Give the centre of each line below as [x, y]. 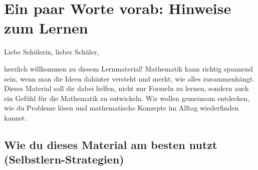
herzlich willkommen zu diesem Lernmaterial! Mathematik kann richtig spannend [128, 68]
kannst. [15, 117]
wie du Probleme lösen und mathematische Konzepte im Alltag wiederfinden [121, 108]
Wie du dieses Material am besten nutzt [111, 144]
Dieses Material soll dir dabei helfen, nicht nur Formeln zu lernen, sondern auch [126, 88]
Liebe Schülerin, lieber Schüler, [52, 52]
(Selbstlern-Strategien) [64, 159]
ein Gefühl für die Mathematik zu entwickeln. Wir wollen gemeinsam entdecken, [127, 98]
